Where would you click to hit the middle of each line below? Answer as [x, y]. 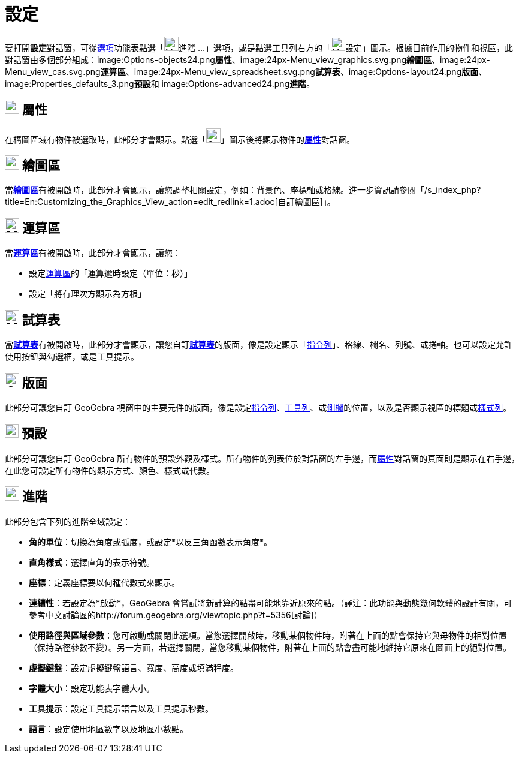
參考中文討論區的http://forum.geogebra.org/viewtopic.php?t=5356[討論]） [176, 615]
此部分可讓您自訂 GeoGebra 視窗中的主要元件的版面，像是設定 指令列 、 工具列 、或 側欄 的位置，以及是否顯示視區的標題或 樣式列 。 [258, 407]
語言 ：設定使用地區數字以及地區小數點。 [108, 729]
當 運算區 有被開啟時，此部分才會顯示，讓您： [93, 253]
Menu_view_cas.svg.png [53, 71]
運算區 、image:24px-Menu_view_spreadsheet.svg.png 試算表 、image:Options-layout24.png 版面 [289, 71]
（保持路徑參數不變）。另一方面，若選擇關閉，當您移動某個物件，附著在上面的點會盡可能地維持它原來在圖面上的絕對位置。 [270, 647]
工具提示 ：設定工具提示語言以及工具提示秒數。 [121, 708]
